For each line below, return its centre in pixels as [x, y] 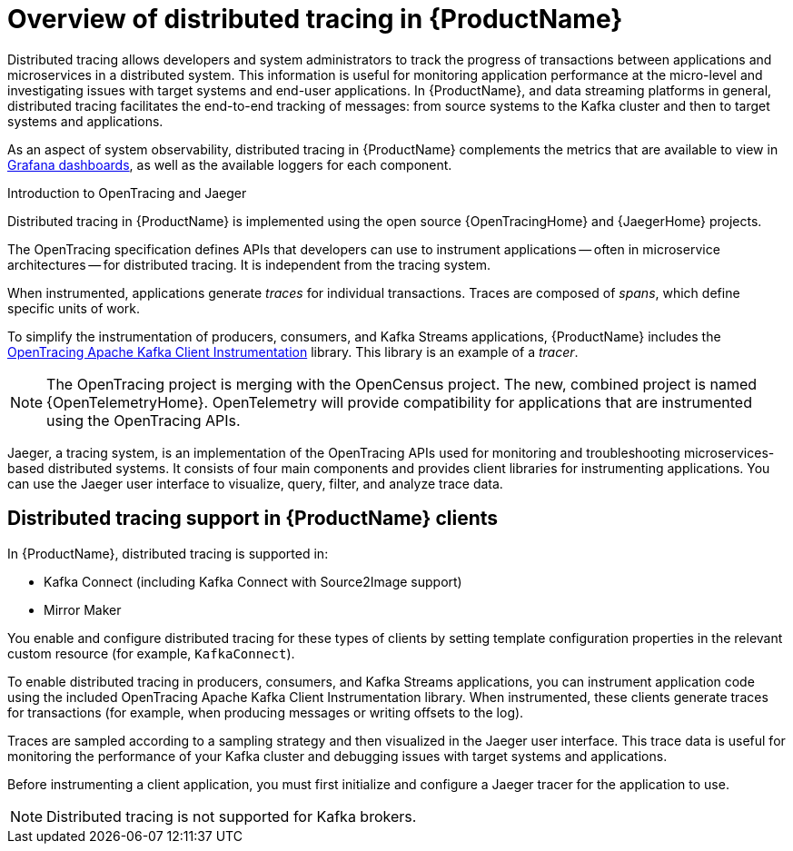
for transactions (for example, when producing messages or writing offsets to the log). [266, 712]
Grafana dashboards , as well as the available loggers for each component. [230, 164]
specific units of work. [74, 308]
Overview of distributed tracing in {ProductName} [315, 19]
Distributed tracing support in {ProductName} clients [253, 519]
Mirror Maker [83, 609]
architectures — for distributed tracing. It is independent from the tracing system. [249, 264]
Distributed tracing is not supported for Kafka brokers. [232, 816]
